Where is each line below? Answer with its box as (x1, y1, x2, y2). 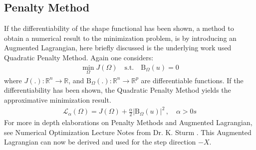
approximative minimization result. (4, 95, 111, 105)
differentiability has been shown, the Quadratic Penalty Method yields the (4, 85, 231, 95)
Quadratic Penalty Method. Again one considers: (4, 52, 154, 62)
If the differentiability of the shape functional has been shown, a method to (4, 23, 234, 33)
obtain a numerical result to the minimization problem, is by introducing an (4, 32, 237, 43)
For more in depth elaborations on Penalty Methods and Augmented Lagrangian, (4, 117, 253, 127)
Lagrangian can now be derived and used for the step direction (4, 137, 196, 147)
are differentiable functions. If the (141, 75, 244, 85)
